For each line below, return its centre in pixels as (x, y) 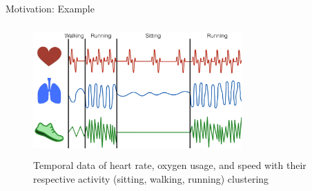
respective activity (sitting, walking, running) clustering (151, 178)
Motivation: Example (50, 8)
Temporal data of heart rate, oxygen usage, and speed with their (170, 165)
